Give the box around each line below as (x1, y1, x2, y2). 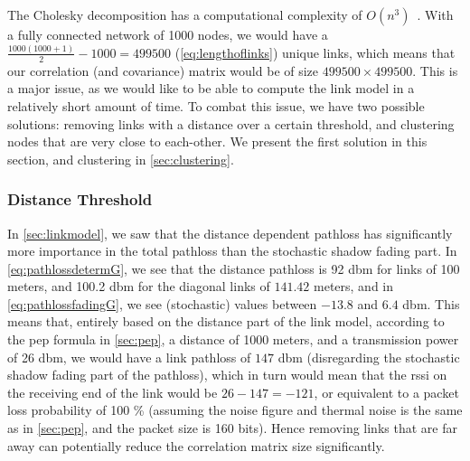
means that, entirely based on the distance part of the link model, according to (7, 312, 445, 331)
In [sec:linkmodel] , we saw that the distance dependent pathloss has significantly (7, 223, 453, 242)
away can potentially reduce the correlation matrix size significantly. (7, 436, 385, 455)
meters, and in (314, 277, 394, 296)
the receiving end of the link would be (7, 382, 218, 401)
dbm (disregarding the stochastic (277, 347, 460, 366)
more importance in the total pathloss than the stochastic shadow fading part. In (7, 241, 457, 260)
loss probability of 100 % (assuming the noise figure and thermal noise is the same (7, 400, 463, 419)
